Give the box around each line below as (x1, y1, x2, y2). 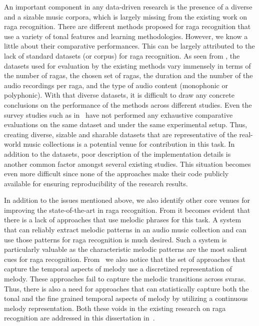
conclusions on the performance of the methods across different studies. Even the (4, 99, 252, 110)
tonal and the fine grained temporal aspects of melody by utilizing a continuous (4, 293, 248, 303)
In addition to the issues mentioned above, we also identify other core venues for (4, 195, 250, 205)
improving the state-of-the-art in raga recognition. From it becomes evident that (4, 204, 250, 215)
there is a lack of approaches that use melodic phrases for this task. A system (4, 214, 241, 225)
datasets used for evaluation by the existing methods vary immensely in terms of (4, 60, 251, 71)
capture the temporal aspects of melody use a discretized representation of (4, 263, 232, 274)
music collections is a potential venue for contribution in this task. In (23, 139, 235, 149)
